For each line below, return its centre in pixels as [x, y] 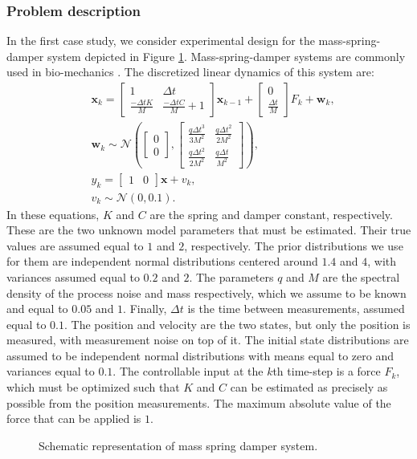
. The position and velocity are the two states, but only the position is [237, 324]
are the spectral [361, 276]
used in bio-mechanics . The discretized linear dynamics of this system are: [190, 72]
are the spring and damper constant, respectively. [271, 214]
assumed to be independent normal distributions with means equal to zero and [200, 355]
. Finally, [145, 309]
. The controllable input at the [188, 371]
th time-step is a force [327, 371]
